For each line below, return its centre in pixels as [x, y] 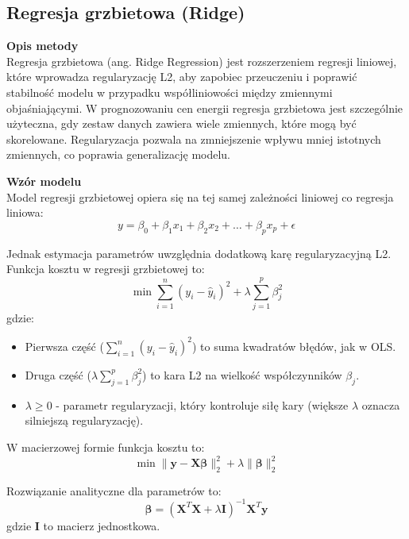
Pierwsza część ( [64, 346]
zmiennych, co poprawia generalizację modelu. [119, 154]
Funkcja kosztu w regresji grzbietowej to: [106, 269]
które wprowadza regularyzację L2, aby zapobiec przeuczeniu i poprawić [182, 77]
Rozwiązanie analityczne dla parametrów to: [114, 490]
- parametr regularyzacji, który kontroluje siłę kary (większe [202, 404]
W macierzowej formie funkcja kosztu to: [106, 447]
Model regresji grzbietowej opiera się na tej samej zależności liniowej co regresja [200, 196]
